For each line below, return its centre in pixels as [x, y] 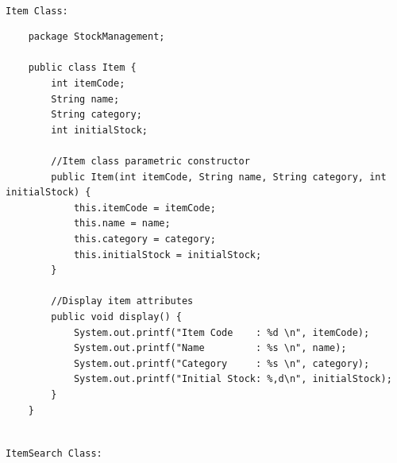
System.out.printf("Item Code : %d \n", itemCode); [222, 332]
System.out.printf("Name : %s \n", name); [210, 348]
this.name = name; [122, 224]
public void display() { [116, 316]
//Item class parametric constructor [150, 161]
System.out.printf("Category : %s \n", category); [222, 363]
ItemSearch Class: [54, 453]
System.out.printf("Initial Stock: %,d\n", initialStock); [233, 379]
